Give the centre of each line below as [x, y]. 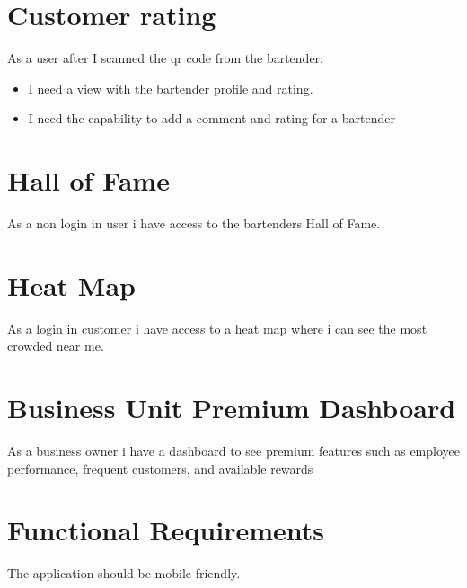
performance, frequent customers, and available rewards [160, 468]
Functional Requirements [166, 530]
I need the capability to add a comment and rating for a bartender [211, 118]
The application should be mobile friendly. [124, 573]
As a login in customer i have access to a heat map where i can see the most [217, 328]
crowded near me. [56, 346]
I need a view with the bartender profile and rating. [171, 88]
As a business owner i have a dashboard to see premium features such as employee [233, 451]
